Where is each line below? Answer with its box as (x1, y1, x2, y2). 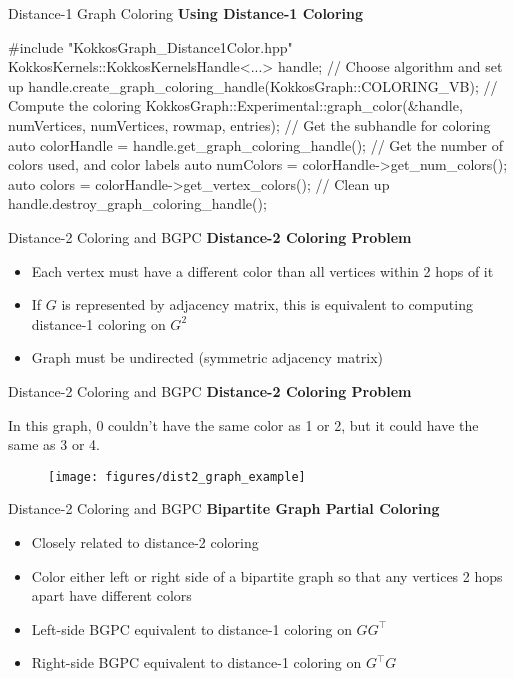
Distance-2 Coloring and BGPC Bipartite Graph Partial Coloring (8, 498, 440, 519)
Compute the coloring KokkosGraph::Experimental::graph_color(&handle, (8, 95, 463, 116)
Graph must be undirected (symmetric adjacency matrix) (31, 347, 383, 368)
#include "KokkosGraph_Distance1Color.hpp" (8, 36, 293, 57)
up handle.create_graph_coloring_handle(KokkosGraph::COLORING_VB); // (8, 75, 498, 96)
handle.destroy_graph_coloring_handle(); (8, 193, 267, 214)
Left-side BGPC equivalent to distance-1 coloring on (31, 618, 352, 639)
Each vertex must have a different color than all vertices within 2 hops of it (31, 260, 494, 281)
